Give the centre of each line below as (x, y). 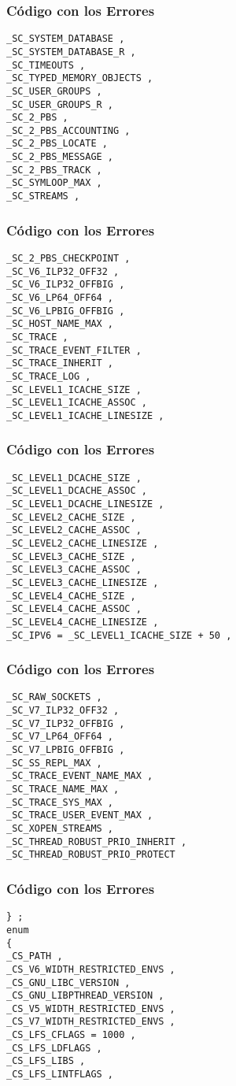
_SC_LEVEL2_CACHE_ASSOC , (74, 530)
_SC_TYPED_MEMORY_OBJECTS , (80, 78)
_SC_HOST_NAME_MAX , (60, 324)
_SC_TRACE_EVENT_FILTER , (74, 350)
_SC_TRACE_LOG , (49, 376)
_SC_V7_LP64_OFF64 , (60, 737)
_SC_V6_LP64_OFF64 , (60, 297)
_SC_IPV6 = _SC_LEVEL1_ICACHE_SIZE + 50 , (119, 635)
